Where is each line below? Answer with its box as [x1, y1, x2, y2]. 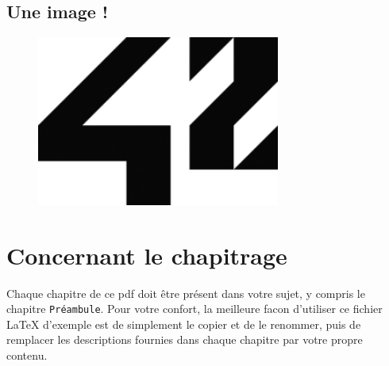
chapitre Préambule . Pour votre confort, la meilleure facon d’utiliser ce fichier [6, 300, 383, 317]
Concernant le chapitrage [6, 238, 287, 271]
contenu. [6, 347, 48, 363]
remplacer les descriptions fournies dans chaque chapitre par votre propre [6, 331, 363, 348]
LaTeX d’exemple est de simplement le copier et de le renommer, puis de [6, 315, 361, 332]
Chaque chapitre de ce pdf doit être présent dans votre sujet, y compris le [6, 284, 365, 301]
